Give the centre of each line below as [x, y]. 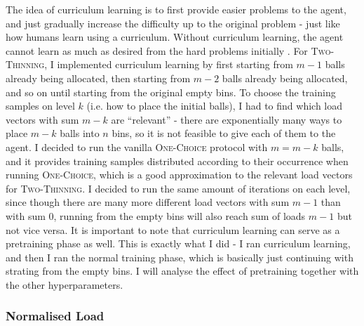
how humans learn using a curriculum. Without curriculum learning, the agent [175, 37]
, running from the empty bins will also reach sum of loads [180, 215]
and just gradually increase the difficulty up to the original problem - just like [173, 23]
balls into [80, 133]
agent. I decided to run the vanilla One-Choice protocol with [137, 146]
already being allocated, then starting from [98, 78]
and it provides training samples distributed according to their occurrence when [177, 161]
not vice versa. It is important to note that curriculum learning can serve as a [173, 229]
